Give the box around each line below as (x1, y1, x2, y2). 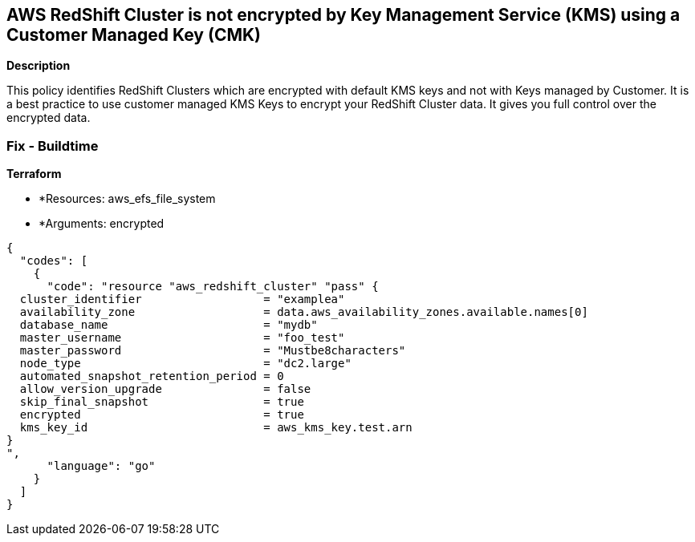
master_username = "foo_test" (19, 331, 345, 345)
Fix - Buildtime (6, 137, 99, 154)
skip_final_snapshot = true (19, 395, 304, 409)
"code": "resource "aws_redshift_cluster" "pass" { (47, 280, 379, 293)
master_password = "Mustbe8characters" (19, 344, 406, 358)
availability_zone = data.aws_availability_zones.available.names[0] (19, 305, 588, 319)
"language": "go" (47, 459, 156, 473)
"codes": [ (19, 254, 88, 268)
